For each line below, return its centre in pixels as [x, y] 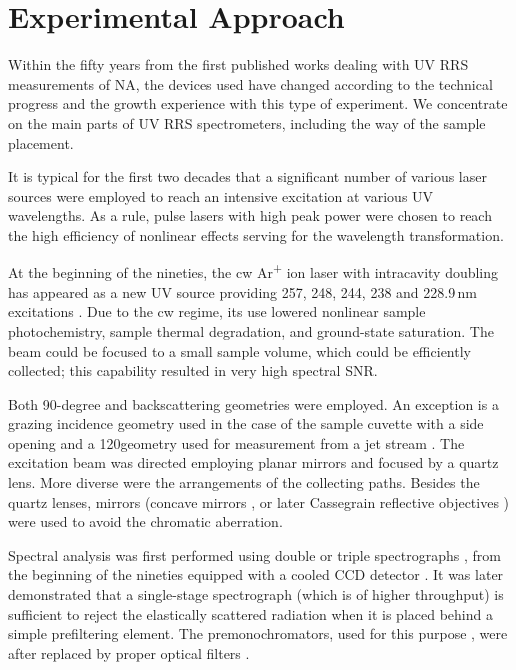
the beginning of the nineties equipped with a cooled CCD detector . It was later [256, 574]
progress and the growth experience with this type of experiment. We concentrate [258, 103]
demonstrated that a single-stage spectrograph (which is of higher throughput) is [256, 594]
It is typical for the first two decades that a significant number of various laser [247, 176]
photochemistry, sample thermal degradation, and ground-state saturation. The [251, 330]
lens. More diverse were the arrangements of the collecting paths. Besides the [244, 482]
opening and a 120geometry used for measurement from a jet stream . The [236, 442]
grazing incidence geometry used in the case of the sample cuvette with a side [246, 423]
